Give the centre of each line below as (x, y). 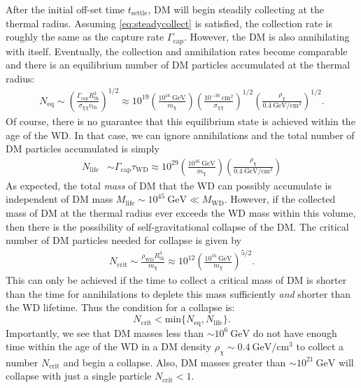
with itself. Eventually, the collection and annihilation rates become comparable (177, 51)
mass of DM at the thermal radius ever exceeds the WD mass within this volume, (181, 212)
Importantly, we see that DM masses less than (105, 332)
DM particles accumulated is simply (83, 149)
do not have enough (295, 332)
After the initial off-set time (65, 9)
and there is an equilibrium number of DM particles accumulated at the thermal (178, 65)
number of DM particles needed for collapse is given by (123, 240)
